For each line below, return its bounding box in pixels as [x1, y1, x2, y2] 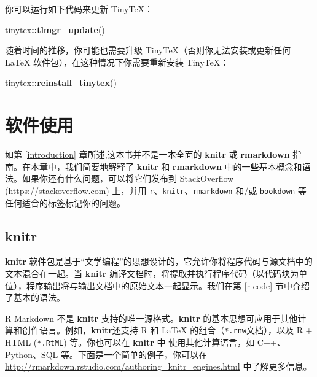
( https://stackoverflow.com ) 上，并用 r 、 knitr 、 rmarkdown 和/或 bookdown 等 [5, 184, 307, 196]
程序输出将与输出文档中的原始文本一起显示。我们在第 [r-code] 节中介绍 [26, 279, 310, 292]
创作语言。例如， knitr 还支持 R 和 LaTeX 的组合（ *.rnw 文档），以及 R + [22, 324, 313, 336]
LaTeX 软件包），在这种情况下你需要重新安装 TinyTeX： [5, 55, 229, 68]
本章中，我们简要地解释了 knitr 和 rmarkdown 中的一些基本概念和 [30, 160, 302, 173]
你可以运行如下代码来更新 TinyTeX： [5, 2, 154, 15]
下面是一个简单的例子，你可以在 [78, 348, 208, 360]
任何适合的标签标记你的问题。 [5, 196, 125, 209]
